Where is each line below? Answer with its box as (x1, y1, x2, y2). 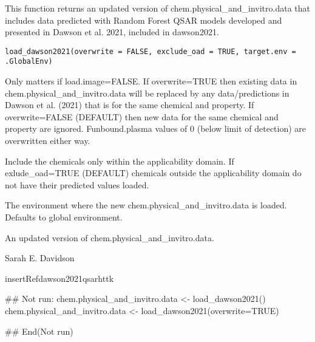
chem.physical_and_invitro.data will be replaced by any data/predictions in (5, 86, 290, 99)
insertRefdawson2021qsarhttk (5, 272, 114, 284)
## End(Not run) (5, 324, 73, 337)
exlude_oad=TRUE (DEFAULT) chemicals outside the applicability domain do (5, 166, 302, 179)
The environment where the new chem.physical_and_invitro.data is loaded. (5, 199, 287, 211)
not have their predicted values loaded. (5, 178, 149, 191)
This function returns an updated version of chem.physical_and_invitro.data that (5, 2, 310, 14)
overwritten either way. (5, 134, 90, 147)
